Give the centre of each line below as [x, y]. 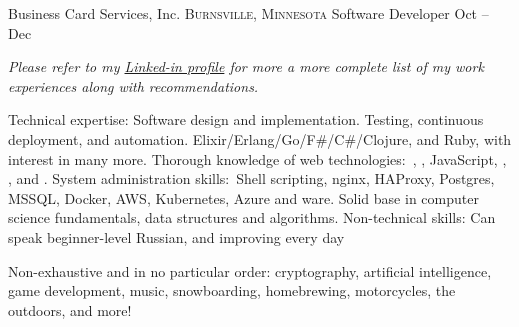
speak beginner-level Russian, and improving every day [176, 236]
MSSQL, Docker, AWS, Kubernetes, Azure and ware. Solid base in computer [243, 197]
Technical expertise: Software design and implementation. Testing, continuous [246, 119]
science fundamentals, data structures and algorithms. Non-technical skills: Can [252, 217]
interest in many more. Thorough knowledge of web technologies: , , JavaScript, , [257, 158]
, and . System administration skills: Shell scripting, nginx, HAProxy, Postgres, [251, 178]
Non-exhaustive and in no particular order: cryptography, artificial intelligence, [250, 270]
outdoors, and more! [70, 309]
